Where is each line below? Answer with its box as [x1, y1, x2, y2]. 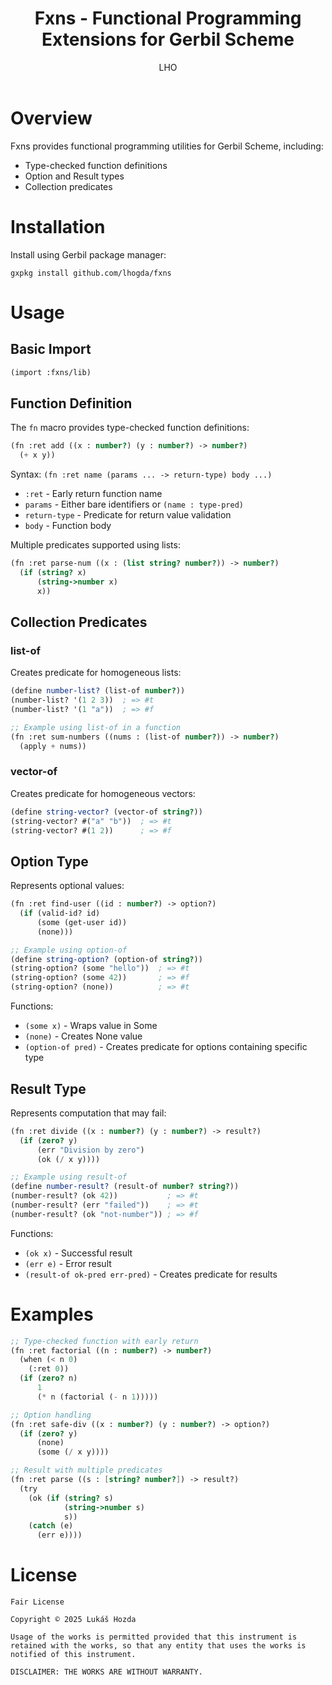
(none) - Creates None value [24, 1030, 143, 1042]
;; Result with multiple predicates [10, 1465, 163, 1476]
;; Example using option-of [10, 945, 128, 955]
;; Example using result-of [10, 1172, 128, 1182]
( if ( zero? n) [19, 1373, 78, 1384]
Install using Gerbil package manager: [10, 248, 167, 261]
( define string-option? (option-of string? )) [10, 954, 203, 964]
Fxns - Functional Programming [34, 7, 302, 30]
